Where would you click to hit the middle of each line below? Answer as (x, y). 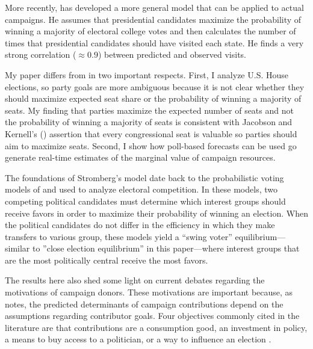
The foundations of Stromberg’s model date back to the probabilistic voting (144, 177)
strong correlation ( (41, 54)
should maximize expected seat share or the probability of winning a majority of (153, 98)
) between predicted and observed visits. (172, 54)
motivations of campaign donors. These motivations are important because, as (149, 292)
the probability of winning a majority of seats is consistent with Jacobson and (149, 122)
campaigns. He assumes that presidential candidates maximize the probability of (153, 19)
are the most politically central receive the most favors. (107, 260)
